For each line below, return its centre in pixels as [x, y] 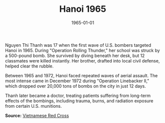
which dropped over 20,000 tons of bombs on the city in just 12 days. [76, 86]
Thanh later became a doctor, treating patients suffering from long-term [78, 95]
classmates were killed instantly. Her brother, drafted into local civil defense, [82, 61]
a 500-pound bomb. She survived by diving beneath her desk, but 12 [75, 56]
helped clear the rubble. [30, 66]
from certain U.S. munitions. [33, 106]
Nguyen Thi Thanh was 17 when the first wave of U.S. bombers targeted [78, 45]
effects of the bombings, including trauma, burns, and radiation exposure [79, 101]
